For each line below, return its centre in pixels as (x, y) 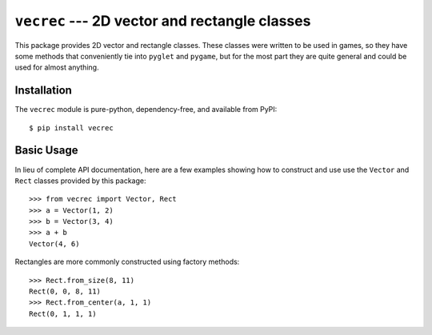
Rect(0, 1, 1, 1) (63, 313)
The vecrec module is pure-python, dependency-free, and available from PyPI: (146, 110)
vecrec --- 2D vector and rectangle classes (163, 21)
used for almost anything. (57, 67)
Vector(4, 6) (54, 243)
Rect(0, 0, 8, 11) (65, 291)
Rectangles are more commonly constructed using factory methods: (127, 262)
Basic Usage (46, 151)
